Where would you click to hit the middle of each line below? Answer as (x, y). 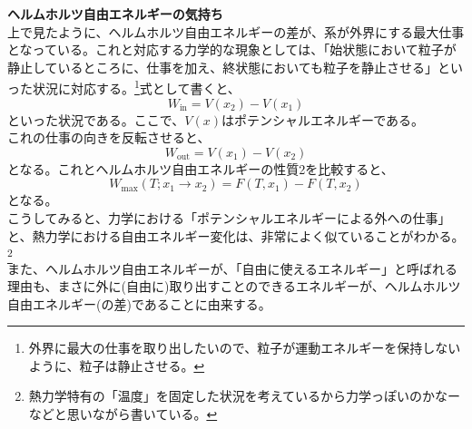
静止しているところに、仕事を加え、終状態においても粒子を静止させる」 (223, 67)
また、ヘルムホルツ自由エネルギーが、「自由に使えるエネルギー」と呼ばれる (233, 268)
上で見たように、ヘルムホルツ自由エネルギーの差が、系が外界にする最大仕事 (236, 31)
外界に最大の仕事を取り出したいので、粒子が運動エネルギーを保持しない (245, 348)
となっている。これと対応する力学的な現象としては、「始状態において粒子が (232, 49)
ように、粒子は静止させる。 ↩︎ (117, 365)
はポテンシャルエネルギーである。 (322, 119)
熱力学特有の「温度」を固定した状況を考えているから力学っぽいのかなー (245, 396)
